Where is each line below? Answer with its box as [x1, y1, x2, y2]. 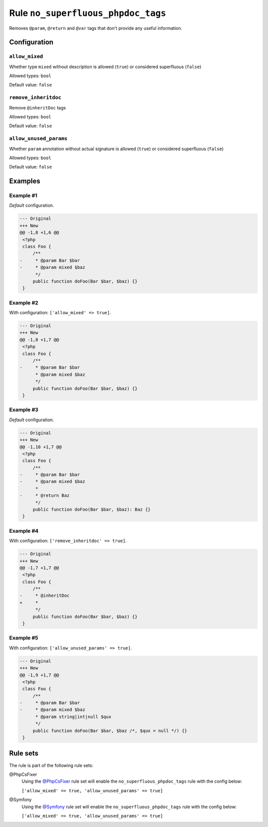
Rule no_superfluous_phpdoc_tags [9, 7, 166, 18]
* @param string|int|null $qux [35, 714, 112, 720]
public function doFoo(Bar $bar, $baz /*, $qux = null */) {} [32, 728, 188, 734]
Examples [9, 177, 41, 185]
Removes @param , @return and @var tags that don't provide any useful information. [9, 25, 183, 31]
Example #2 [9, 299, 39, 306]
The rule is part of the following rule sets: [9, 762, 94, 768]
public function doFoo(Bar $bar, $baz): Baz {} [32, 507, 151, 512]
